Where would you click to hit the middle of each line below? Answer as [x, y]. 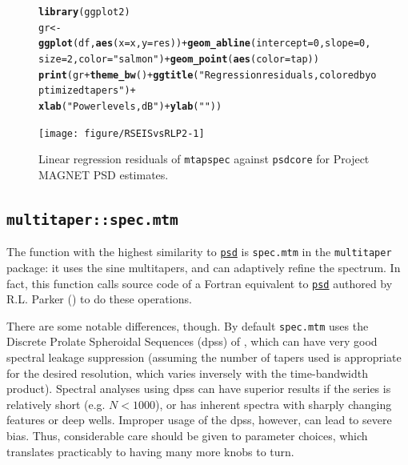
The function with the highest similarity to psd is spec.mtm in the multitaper [199, 252]
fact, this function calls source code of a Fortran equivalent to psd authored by [200, 283]
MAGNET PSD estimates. [104, 174]
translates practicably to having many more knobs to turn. [150, 451]
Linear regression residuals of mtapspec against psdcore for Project [204, 159]
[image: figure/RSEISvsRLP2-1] [122, 133]
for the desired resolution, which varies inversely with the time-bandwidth [188, 373]
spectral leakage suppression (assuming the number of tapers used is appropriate [204, 357]
